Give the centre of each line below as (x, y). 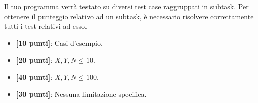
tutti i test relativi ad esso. (46, 26)
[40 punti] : (34, 76)
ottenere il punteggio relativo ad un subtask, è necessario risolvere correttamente (129, 16)
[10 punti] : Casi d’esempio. (59, 43)
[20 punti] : (34, 60)
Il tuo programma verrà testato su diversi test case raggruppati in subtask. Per (126, 6)
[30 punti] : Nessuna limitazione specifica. (81, 94)
